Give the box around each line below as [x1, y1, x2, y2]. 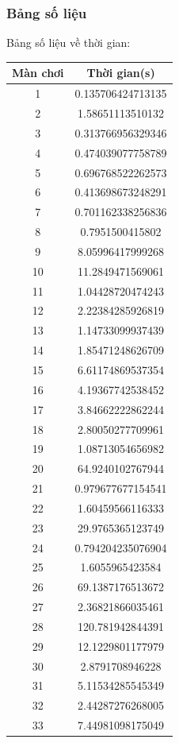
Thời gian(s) [86, 64, 155, 81]
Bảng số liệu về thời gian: [6, 34, 131, 51]
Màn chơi [12, 64, 64, 81]
